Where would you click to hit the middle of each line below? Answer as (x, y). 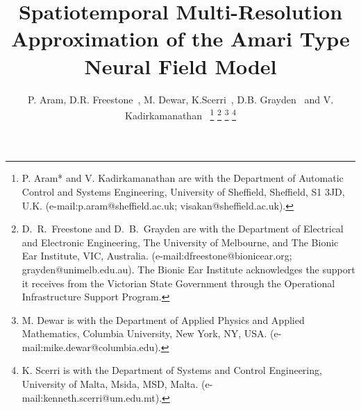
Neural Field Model (180, 66)
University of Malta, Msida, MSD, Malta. (110, 384)
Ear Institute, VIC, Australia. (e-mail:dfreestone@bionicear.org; (157, 256)
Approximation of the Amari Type (180, 39)
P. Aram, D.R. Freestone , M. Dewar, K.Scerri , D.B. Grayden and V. (180, 99)
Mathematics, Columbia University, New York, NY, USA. (144, 333)
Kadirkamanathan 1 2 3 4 (180, 114)
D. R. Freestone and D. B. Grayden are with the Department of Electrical (183, 229)
